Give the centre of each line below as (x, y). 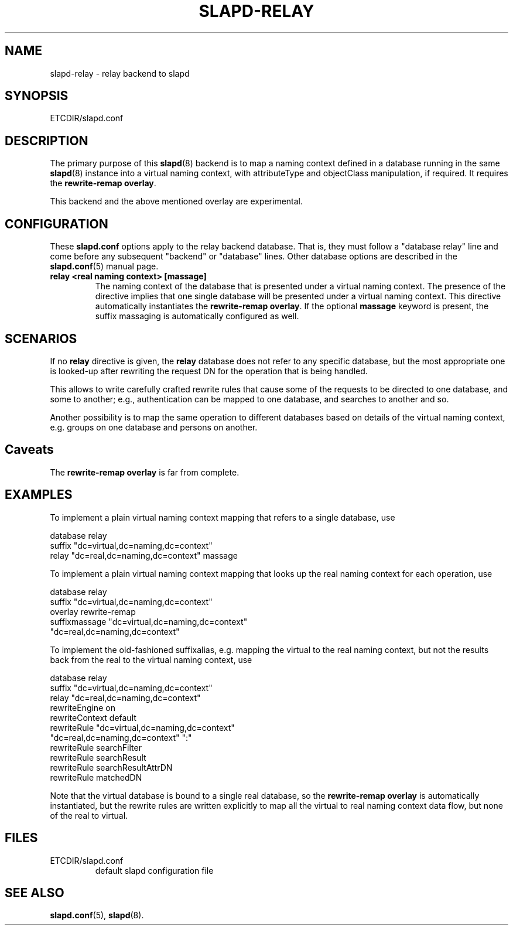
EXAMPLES (39, 495)
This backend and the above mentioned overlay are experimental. (177, 201)
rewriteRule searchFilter (96, 747)
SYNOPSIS (37, 96)
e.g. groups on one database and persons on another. (154, 427)
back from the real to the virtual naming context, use (151, 659)
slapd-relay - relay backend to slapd (120, 73)
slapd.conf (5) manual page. (104, 266)
